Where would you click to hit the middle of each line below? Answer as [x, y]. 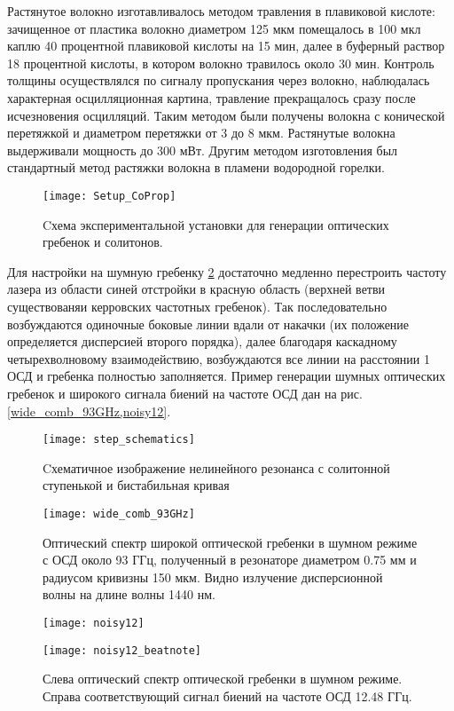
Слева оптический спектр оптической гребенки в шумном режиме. [223, 679]
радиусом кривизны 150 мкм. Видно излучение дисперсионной [213, 577]
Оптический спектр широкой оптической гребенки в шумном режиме [230, 542]
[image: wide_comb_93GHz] [119, 513]
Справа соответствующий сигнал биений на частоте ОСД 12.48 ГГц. [227, 695]
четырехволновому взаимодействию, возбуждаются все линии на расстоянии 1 [219, 358]
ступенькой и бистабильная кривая [136, 485]
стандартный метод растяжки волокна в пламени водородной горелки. [196, 167]
